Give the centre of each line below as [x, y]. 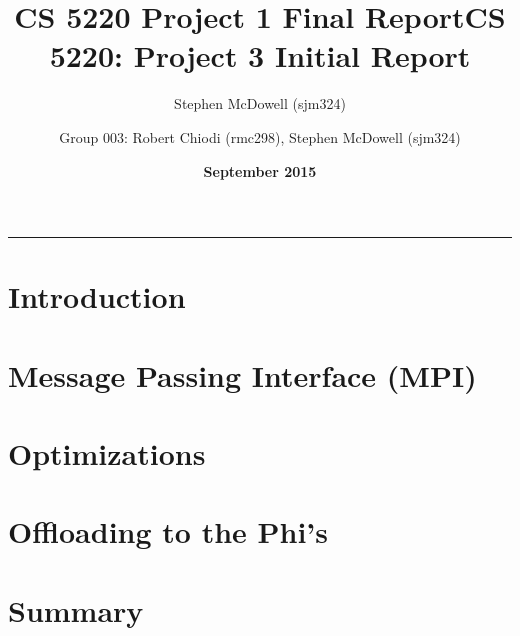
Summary [76, 609]
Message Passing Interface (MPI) [242, 374]
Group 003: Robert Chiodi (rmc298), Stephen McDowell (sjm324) [260, 136]
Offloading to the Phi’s [168, 531]
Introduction [97, 296]
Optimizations [107, 453]
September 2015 [260, 170]
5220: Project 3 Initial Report [260, 55]
